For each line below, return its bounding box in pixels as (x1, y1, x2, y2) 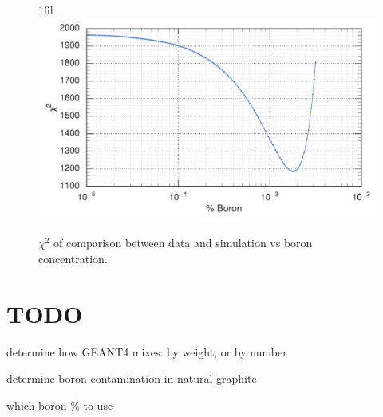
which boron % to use (6, 396, 113, 413)
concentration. (38, 250, 108, 267)
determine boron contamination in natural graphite (6, 370, 257, 387)
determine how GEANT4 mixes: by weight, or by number (6, 343, 287, 360)
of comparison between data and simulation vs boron (53, 234, 313, 251)
